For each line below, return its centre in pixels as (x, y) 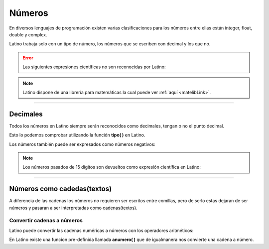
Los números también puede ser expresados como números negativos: (82, 144)
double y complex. (28, 34)
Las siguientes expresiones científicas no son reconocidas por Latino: (94, 67)
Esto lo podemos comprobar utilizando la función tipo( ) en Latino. (77, 135)
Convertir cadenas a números (46, 221)
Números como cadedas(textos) (61, 189)
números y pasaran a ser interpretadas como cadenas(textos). (73, 208)
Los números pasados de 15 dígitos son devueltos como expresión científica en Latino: (112, 167)
